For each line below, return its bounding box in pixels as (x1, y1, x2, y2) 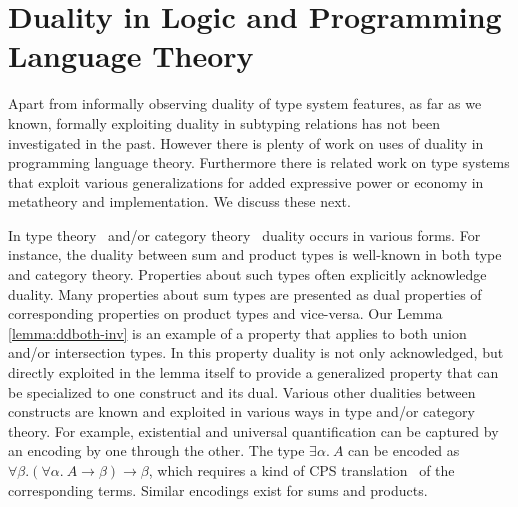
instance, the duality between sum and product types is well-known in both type (8, 244, 502, 265)
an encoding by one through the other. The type (8, 440, 305, 461)
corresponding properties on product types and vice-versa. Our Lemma (8, 303, 443, 324)
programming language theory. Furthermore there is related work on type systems (8, 152, 510, 173)
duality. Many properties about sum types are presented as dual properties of (8, 283, 482, 304)
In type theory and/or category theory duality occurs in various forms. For (8, 224, 481, 245)
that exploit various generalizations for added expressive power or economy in (8, 171, 484, 192)
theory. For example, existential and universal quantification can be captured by (8, 420, 499, 441)
